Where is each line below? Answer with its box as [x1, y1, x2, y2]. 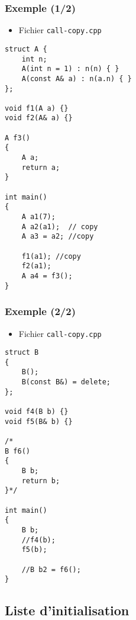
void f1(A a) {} [5, 104, 69, 113]
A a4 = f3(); [21, 271, 73, 280]
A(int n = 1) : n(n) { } [21, 65, 119, 73]
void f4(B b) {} [5, 407, 69, 416]
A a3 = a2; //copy [21, 232, 94, 241]
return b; [21, 476, 60, 485]
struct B [5, 348, 39, 357]
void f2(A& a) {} [5, 114, 73, 123]
